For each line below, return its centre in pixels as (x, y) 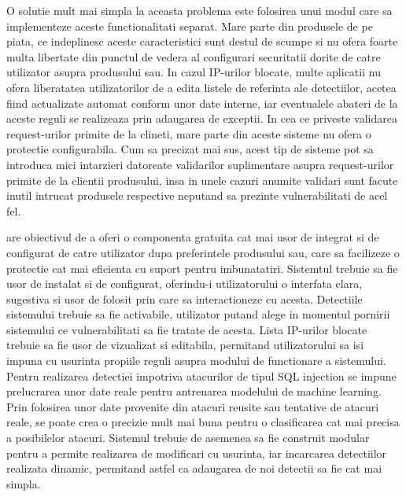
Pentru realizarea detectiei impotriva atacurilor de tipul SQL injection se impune (201, 376)
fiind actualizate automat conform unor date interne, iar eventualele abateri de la (202, 103)
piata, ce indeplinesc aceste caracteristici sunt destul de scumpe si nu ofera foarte (202, 41)
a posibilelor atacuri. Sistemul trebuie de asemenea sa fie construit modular (188, 438)
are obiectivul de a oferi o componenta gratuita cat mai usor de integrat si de (193, 237)
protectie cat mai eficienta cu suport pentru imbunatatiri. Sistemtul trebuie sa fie (202, 268)
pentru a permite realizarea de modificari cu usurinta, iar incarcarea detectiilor (197, 453)
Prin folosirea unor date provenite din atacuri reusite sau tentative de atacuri (193, 406)
